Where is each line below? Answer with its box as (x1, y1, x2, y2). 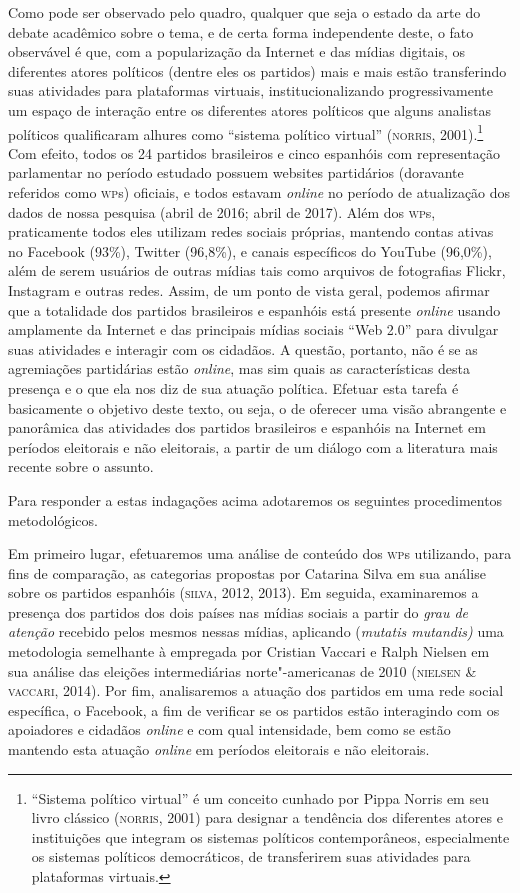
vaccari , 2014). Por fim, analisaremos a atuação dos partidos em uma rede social (8, 680, 504, 701)
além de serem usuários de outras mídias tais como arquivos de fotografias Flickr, (8, 260, 506, 281)
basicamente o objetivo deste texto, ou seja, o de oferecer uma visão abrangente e (8, 397, 507, 418)
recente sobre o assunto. (8, 456, 154, 477)
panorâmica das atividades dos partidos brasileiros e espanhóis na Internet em (8, 417, 486, 438)
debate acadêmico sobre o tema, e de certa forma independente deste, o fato (8, 21, 474, 42)
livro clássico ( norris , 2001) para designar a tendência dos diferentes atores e (31, 807, 503, 828)
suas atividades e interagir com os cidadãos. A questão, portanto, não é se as (8, 338, 478, 359)
